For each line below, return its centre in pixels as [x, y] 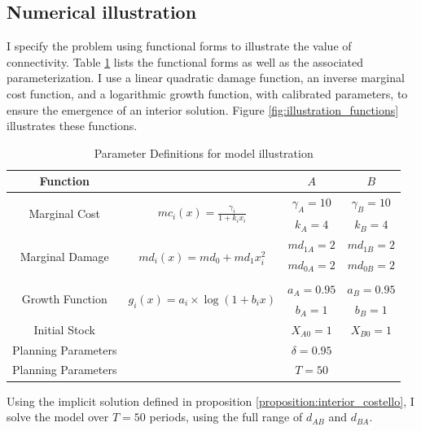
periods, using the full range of [226, 417]
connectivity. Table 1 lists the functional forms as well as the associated [185, 61]
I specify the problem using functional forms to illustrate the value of [179, 46]
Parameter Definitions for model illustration [204, 152]
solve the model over [58, 417]
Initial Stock [64, 329]
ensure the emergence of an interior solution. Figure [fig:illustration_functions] [203, 109]
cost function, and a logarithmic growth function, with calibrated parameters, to [207, 93]
